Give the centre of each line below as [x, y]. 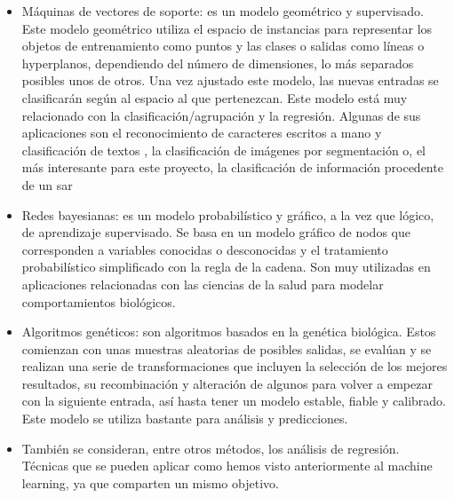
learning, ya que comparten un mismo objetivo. [150, 482]
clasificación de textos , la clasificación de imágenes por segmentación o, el [224, 150]
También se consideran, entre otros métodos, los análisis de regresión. [211, 448]
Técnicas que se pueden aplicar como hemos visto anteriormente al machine [227, 466]
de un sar [47, 184]
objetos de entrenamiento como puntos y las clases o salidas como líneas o [223, 46]
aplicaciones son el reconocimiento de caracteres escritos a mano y [202, 133]
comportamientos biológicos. [99, 301]
